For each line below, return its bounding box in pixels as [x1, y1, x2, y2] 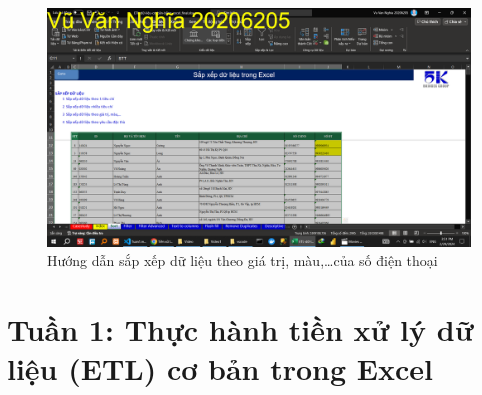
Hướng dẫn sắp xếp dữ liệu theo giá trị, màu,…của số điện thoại [47, 250, 438, 271]
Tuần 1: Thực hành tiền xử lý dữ [7, 308, 474, 349]
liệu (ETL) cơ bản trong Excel [7, 348, 433, 389]
